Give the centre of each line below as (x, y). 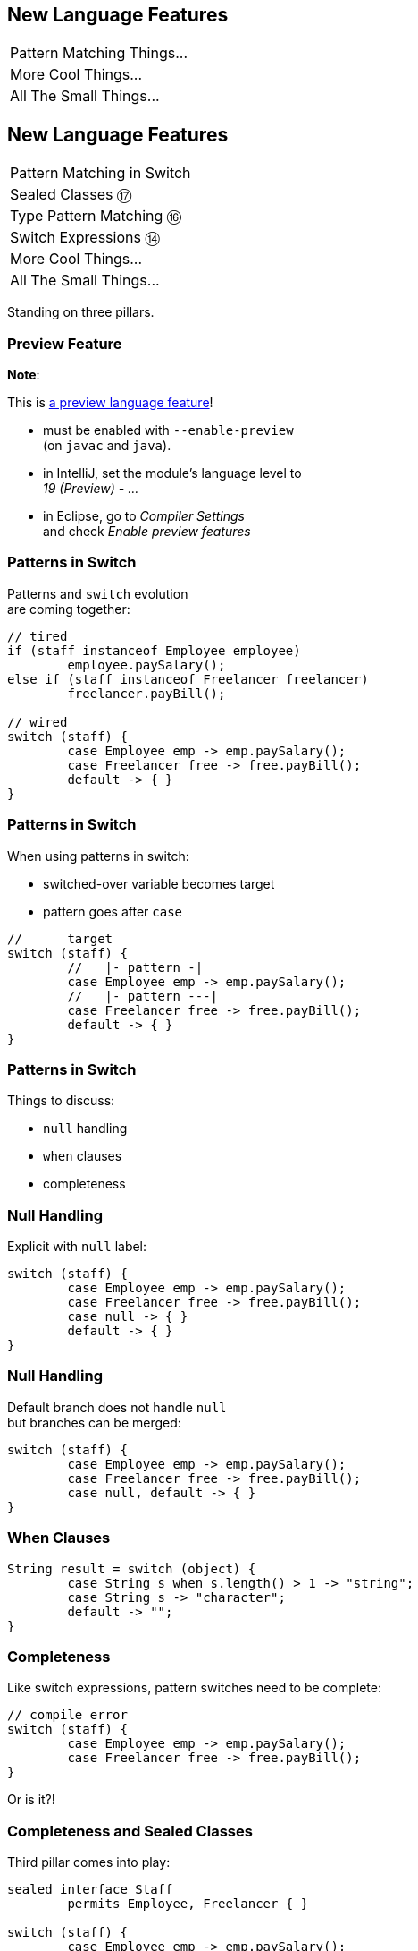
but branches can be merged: (94, 1422)
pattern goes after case (113, 911)
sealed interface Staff (90, 1890)
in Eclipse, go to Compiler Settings (144, 516)
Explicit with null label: (77, 1247)
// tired (38, 636)
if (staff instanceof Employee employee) (154, 650)
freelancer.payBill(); (146, 693)
